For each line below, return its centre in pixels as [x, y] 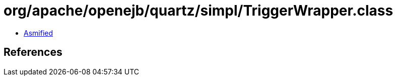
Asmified [39, 33]
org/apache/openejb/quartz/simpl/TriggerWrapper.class [198, 11]
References [33, 52]
